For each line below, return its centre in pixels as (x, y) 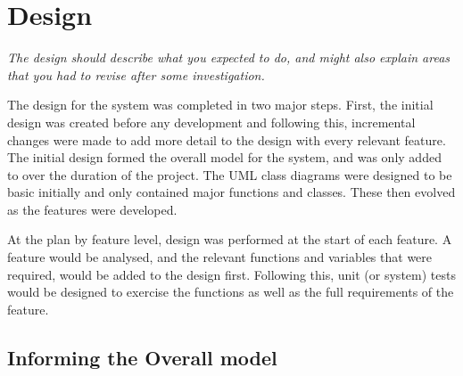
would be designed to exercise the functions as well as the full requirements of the (231, 292)
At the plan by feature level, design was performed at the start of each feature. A (230, 239)
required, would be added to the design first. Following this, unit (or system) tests (231, 274)
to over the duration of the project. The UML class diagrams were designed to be (230, 174)
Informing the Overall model (142, 357)
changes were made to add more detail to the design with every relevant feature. (227, 139)
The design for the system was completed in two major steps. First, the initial (220, 105)
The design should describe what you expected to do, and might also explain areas (229, 57)
